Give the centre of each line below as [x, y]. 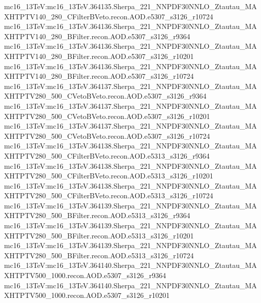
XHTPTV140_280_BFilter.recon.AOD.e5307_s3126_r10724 [99, 76]
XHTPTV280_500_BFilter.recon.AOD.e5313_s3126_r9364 [97, 215]
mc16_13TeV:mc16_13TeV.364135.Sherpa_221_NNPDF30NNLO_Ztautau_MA [130, 6]
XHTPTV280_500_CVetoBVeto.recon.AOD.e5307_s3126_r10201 [107, 116]
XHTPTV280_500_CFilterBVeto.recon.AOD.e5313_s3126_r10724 [109, 195]
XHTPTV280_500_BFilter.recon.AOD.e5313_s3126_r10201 [99, 235]
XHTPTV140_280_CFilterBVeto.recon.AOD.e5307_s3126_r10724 [109, 16]
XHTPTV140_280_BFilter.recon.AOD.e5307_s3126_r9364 [97, 36]
